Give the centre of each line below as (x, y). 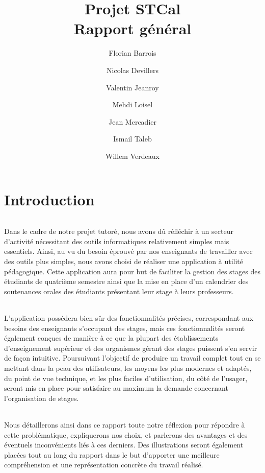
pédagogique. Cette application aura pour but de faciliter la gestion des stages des (132, 271)
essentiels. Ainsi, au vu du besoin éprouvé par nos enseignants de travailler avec (128, 251)
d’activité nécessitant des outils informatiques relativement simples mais (117, 241)
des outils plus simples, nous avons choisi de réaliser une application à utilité (124, 261)
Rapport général (132, 28)
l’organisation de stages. (42, 398)
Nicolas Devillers (132, 70)
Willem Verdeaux (132, 156)
